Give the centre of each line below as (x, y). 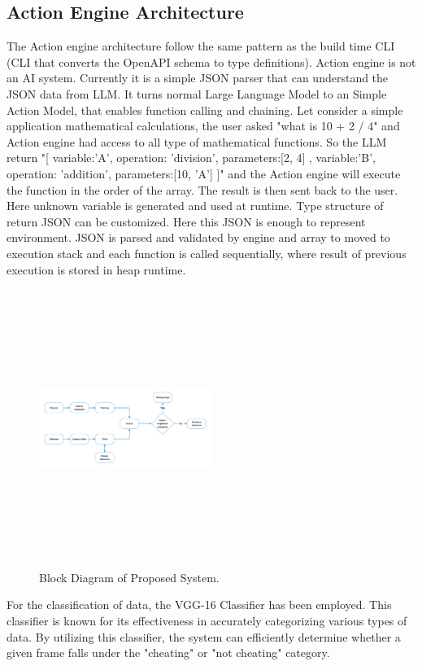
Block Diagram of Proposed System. (129, 577)
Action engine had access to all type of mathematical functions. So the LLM (197, 141)
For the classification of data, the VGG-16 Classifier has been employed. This (199, 605)
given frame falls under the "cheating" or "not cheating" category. (168, 653)
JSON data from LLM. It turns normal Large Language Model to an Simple (197, 93)
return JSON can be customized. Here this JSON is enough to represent (186, 221)
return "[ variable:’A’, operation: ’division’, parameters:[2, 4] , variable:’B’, (191, 158)
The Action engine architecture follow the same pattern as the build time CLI (201, 46)
